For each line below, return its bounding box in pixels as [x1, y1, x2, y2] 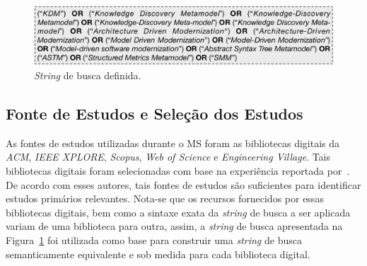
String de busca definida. [34, 68, 141, 83]
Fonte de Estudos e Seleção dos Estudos [6, 103, 303, 125]
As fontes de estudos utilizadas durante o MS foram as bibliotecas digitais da [6, 135, 340, 150]
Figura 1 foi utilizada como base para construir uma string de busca [6, 233, 302, 248]
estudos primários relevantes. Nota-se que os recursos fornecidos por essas [6, 191, 324, 206]
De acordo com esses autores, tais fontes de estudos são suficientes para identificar [6, 177, 361, 192]
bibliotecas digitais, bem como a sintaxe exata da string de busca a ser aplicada [6, 204, 351, 219]
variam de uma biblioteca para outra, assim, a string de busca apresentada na [6, 219, 343, 233]
